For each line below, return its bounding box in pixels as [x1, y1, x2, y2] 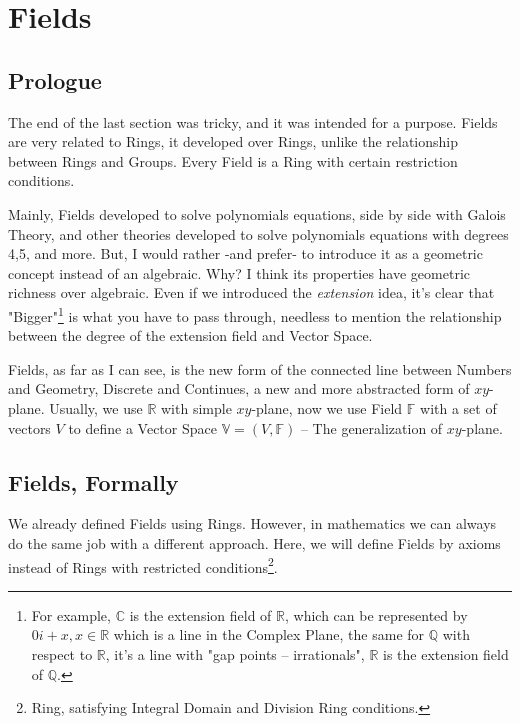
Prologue [8, 64, 102, 95]
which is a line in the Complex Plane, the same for [113, 624, 425, 645]
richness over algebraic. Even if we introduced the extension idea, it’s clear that [8, 282, 495, 303]
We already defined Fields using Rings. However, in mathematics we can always [8, 513, 497, 534]
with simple [160, 397, 232, 418]
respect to [31, 643, 93, 664]
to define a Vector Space [68, 417, 217, 438]
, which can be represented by [285, 604, 468, 625]
